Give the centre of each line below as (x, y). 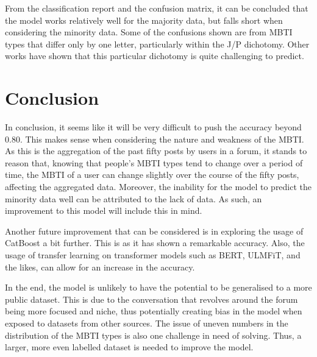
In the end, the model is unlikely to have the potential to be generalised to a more (158, 287)
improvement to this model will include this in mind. (104, 210)
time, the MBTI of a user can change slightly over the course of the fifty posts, (152, 175)
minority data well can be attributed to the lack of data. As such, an (134, 198)
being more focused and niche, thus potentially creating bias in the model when (154, 311)
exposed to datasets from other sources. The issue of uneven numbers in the (147, 323)
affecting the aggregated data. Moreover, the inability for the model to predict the (158, 187)
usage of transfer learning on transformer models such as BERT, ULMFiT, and (153, 255)
